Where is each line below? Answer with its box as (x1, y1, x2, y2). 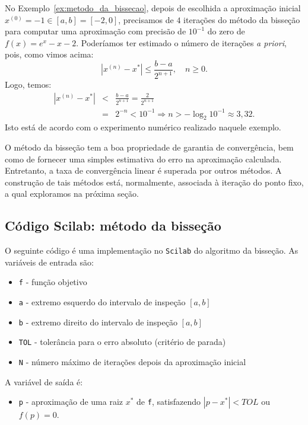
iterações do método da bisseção (183, 13, 300, 25)
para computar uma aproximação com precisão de (5, 25, 186, 37)
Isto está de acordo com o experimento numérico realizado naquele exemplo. (5, 121, 281, 133)
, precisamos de (118, 13, 174, 25)
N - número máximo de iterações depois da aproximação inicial (18, 355, 246, 368)
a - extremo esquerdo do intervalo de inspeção (18, 296, 186, 308)
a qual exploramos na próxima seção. (5, 187, 139, 200)
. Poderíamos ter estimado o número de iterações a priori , (76, 36, 287, 49)
